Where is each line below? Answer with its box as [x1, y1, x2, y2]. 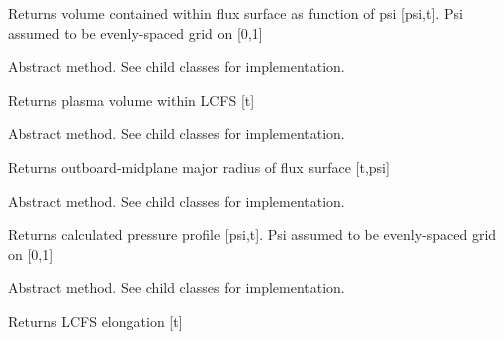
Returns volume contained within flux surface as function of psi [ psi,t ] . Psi [8, 3, 463, 23]
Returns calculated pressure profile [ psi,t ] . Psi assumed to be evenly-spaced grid [8, 224, 497, 245]
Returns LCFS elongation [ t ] [8, 310, 183, 331]
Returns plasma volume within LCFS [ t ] [8, 89, 255, 110]
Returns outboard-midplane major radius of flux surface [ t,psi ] [8, 156, 390, 177]
